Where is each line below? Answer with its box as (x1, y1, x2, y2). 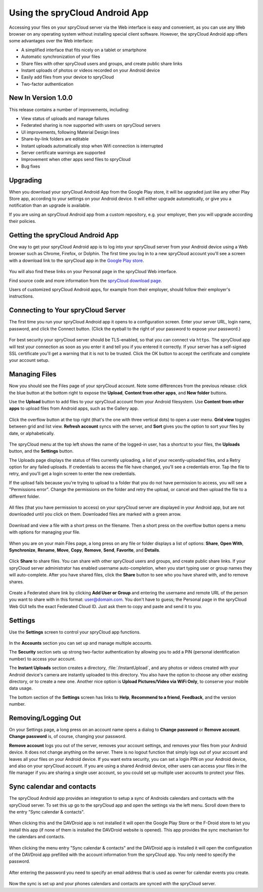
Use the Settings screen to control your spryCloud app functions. (9, 629, 141, 635)
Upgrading (9, 176, 42, 184)
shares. (9, 578, 24, 585)
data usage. (9, 685, 33, 691)
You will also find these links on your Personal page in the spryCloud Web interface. (9, 269, 177, 275)
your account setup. (9, 357, 50, 363)
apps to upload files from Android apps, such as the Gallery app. (9, 405, 139, 412)
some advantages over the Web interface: (9, 38, 94, 44)
